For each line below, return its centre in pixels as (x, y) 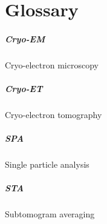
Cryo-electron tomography (53, 115)
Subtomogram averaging (50, 214)
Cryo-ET (24, 89)
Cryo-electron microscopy (52, 64)
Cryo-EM (25, 38)
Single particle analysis (47, 164)
